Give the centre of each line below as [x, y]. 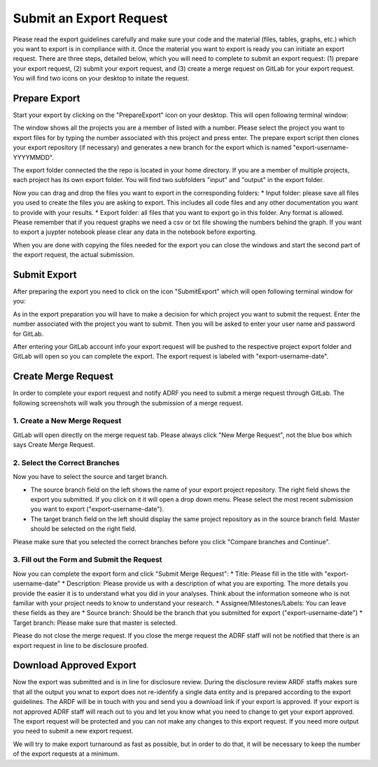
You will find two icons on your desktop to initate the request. [101, 78]
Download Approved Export [75, 665]
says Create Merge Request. [54, 445]
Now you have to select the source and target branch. [91, 477]
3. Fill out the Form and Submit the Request [87, 560]
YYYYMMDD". [33, 157]
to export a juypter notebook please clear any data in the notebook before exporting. [135, 232]
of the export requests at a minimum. [66, 754]
